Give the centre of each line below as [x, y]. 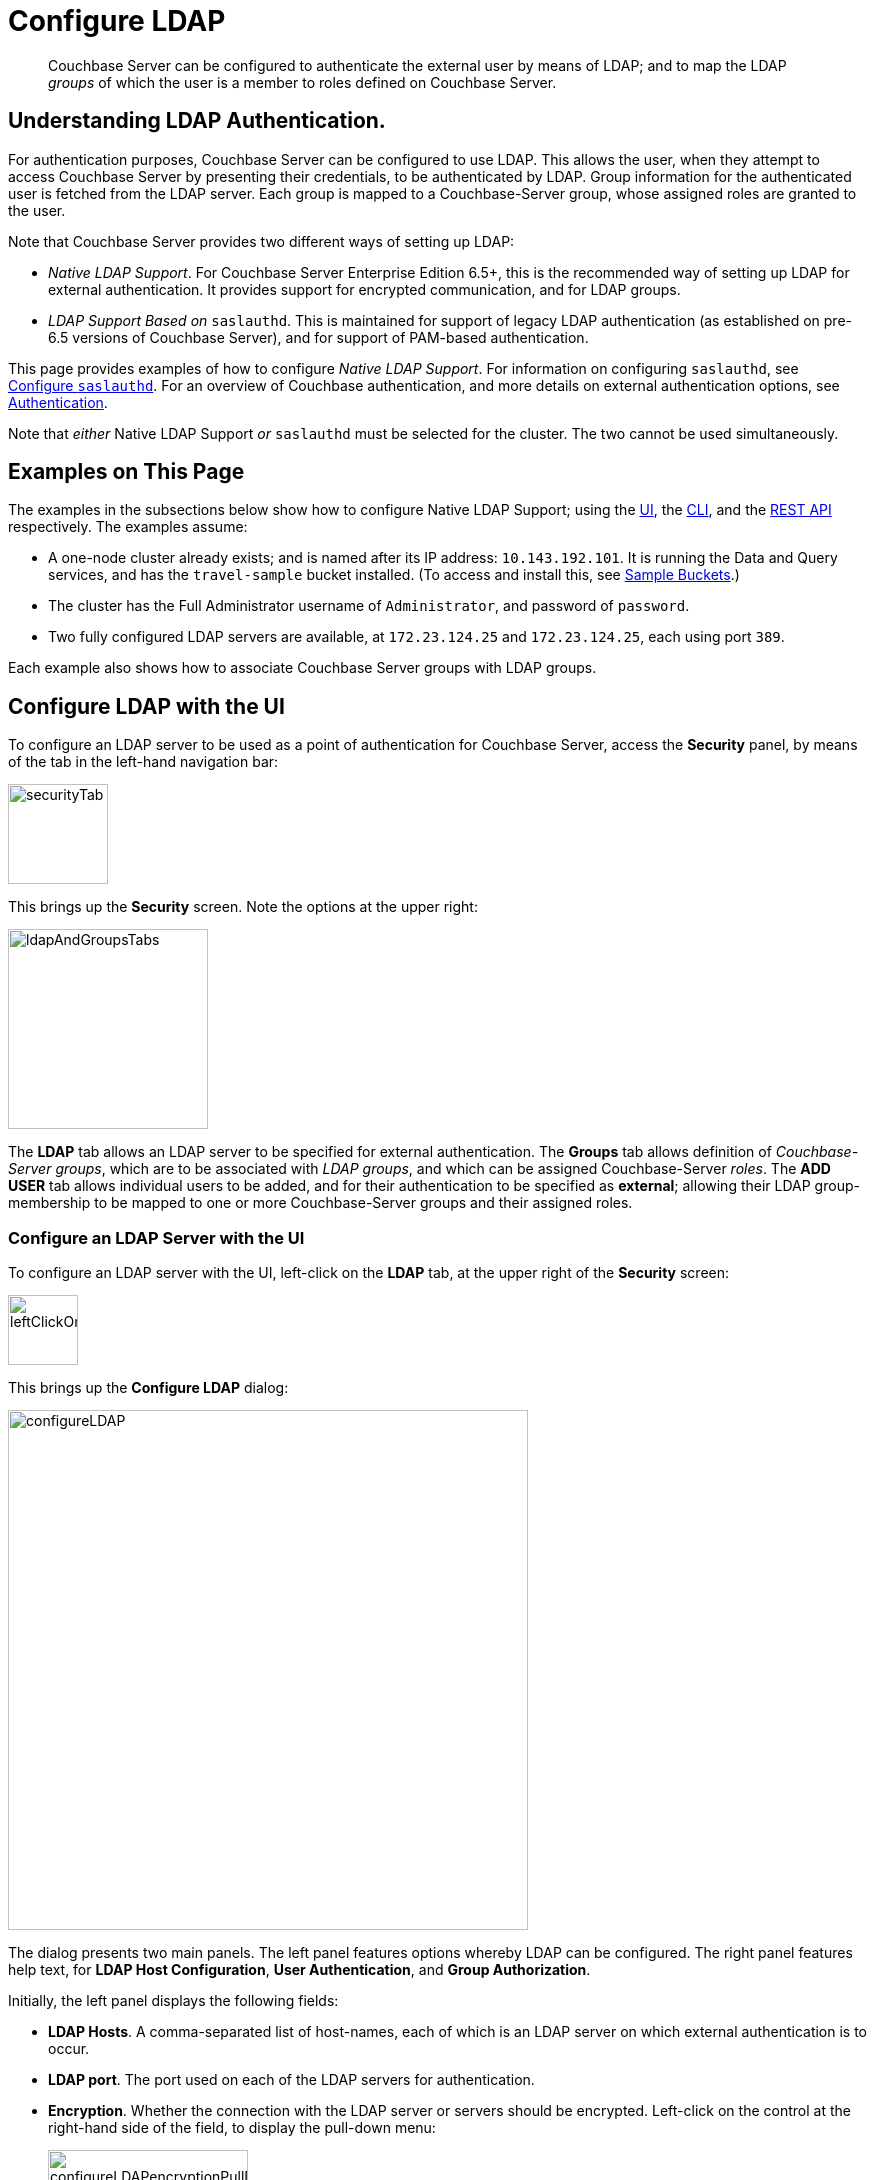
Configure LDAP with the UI [146, 706]
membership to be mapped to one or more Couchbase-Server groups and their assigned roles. [320, 1203]
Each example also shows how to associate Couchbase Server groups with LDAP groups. [302, 668]
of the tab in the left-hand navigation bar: [143, 762]
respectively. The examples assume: [128, 527]
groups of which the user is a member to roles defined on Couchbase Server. [302, 82]
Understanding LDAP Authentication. [197, 121]
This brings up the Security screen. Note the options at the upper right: [243, 907]
